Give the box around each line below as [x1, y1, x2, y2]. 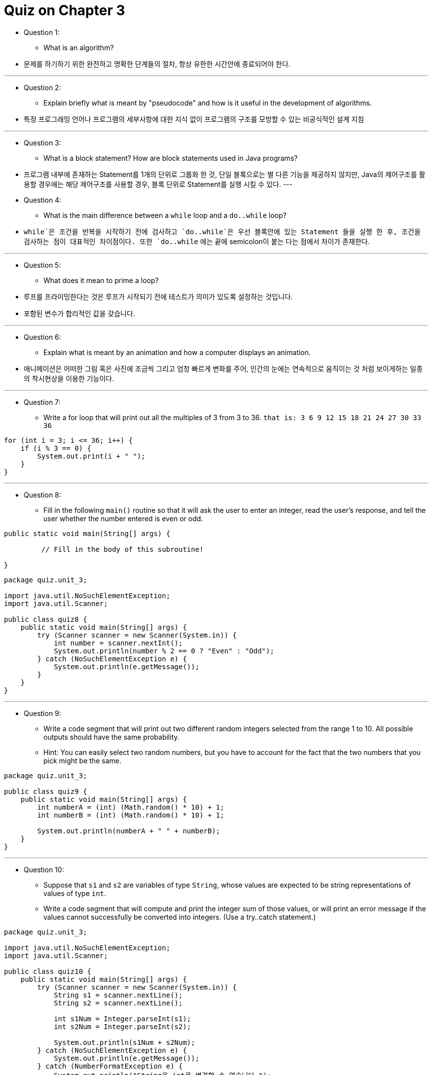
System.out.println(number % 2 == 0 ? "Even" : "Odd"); [54, 646, 274, 655]
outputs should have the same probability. [43, 732, 180, 741]
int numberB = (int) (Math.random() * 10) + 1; [37, 811, 224, 819]
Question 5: [24, 260, 61, 269]
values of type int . [43, 889, 107, 897]
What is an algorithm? [43, 43, 114, 52]
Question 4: [24, 195, 62, 204]
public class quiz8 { [4, 615, 87, 623]
